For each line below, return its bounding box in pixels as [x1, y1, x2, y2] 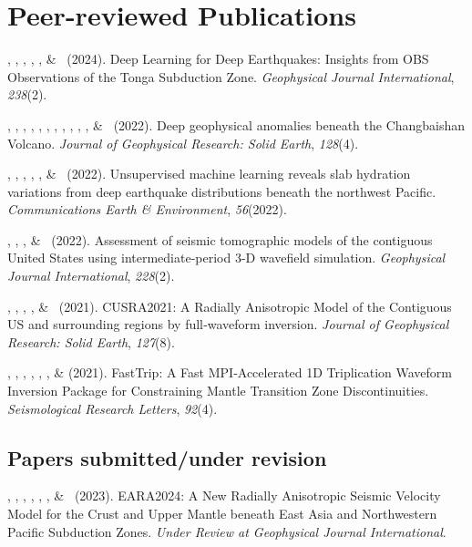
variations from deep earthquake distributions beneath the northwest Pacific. [7, 181, 436, 201]
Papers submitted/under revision [7, 443, 327, 471]
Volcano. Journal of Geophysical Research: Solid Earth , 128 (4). [7, 133, 359, 152]
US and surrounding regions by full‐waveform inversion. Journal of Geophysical [7, 315, 449, 334]
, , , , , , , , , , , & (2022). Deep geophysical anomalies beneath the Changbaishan [7, 115, 466, 134]
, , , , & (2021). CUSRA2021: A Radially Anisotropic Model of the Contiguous [7, 296, 452, 315]
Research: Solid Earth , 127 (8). [7, 332, 175, 351]
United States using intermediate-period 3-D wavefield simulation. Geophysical [7, 248, 446, 267]
